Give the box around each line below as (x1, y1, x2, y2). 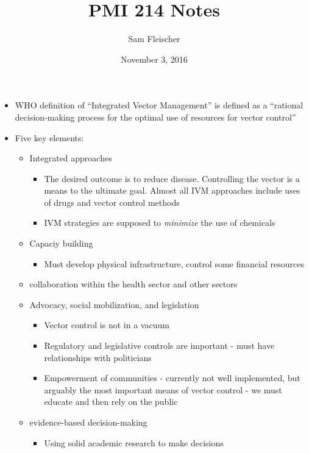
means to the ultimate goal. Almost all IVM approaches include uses (44, 184, 300, 197)
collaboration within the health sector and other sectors (29, 278, 238, 290)
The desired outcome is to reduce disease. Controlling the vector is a (44, 172, 300, 184)
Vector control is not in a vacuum (44, 318, 169, 331)
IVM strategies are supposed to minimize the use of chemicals (44, 216, 275, 229)
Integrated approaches (29, 152, 112, 164)
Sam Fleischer (128, 32, 180, 45)
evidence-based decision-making (29, 416, 147, 428)
